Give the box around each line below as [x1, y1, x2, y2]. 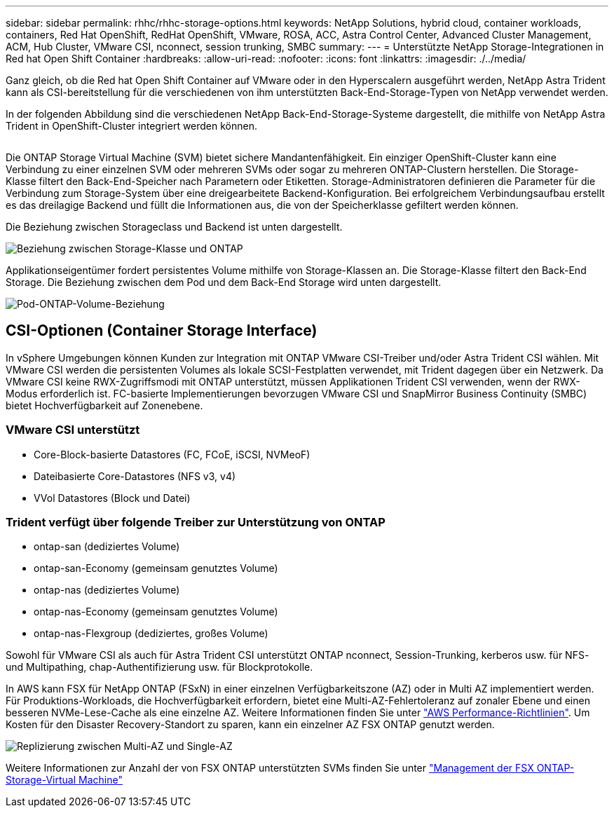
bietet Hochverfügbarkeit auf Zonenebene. [6, 399, 203, 411]
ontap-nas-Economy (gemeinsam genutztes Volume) [34, 606, 278, 618]
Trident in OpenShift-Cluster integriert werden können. [6, 120, 258, 132]
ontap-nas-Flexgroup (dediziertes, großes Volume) [34, 627, 268, 640]
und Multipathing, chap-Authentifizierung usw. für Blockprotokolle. [6, 661, 313, 674]
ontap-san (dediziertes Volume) [34, 540, 180, 553]
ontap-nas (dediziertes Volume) [34, 584, 180, 596]
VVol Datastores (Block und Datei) [34, 491, 191, 504]
